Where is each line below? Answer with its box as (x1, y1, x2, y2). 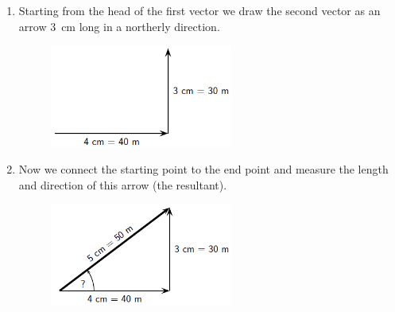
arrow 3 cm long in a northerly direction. (18, 18, 220, 34)
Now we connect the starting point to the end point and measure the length (18, 161, 389, 177)
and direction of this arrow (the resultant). (18, 176, 227, 193)
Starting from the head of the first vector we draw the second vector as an (18, 2, 381, 18)
